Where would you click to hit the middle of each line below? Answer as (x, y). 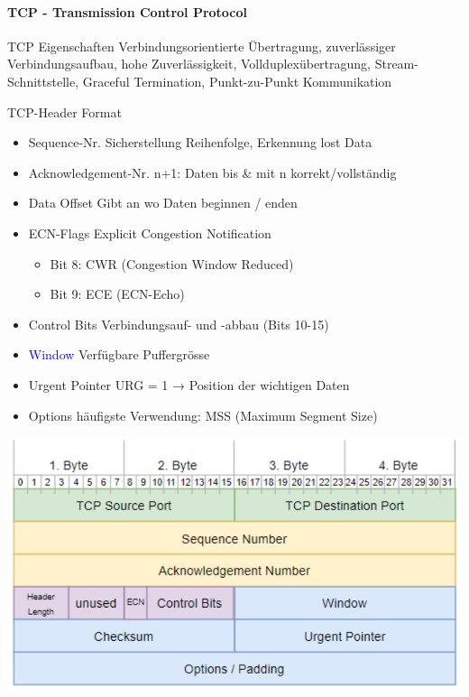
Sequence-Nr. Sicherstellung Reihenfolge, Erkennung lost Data (200, 142)
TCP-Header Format (64, 112)
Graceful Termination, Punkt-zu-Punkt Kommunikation (237, 81)
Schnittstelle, (43, 81)
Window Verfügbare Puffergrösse (119, 354)
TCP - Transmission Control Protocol (128, 11)
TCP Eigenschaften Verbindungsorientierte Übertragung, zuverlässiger (202, 46)
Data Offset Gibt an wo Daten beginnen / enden (163, 203)
